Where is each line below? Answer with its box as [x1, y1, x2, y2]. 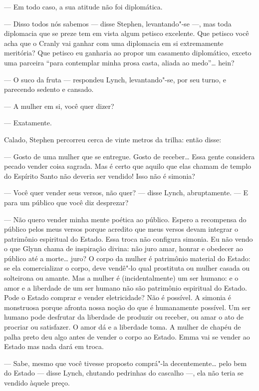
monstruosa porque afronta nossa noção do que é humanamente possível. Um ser [4, 302, 251, 312]
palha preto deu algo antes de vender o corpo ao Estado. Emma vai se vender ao [4, 331, 250, 342]
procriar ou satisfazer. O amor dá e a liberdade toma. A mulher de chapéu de [4, 322, 241, 332]
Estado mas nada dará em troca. [4, 341, 104, 352]
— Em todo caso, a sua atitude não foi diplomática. [4, 1, 163, 11]
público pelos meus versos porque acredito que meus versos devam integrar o [4, 224, 238, 234]
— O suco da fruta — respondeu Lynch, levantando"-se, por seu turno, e [4, 74, 226, 84]
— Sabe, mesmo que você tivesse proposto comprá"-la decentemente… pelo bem [4, 358, 247, 368]
